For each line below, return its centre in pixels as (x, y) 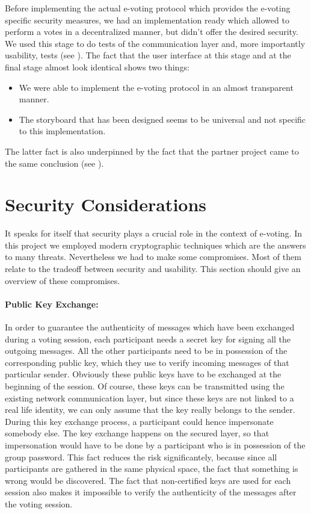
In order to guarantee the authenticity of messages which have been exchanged (150, 327)
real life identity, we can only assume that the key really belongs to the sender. (150, 410)
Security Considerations (106, 204)
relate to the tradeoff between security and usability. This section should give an (153, 269)
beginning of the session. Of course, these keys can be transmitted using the (145, 385)
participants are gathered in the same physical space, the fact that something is (152, 469)
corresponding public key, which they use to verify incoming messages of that (147, 362)
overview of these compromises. (63, 280)
